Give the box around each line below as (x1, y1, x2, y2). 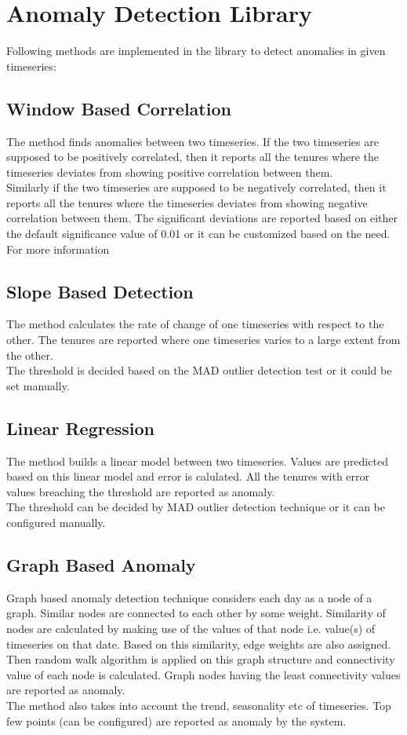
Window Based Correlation (6, 96, 231, 120)
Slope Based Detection (6, 279, 194, 303)
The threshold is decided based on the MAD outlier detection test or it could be (6, 362, 392, 378)
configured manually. (6, 514, 106, 531)
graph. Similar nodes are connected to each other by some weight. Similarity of (6, 605, 386, 621)
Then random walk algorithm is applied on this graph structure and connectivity (6, 651, 395, 667)
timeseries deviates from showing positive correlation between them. (6, 163, 333, 180)
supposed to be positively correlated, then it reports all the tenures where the (6, 148, 380, 165)
